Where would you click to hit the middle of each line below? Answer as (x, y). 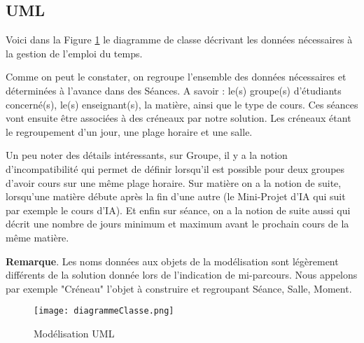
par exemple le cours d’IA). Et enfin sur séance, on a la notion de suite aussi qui (178, 210)
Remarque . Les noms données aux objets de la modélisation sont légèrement (172, 261)
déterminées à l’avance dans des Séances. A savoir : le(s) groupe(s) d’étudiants (174, 90)
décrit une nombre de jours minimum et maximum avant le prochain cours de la (177, 224)
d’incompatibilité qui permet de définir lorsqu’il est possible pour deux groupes (175, 168)
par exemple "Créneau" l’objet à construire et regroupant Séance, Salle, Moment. (179, 288)
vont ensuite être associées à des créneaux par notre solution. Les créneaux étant (178, 118)
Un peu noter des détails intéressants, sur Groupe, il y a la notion (147, 155)
